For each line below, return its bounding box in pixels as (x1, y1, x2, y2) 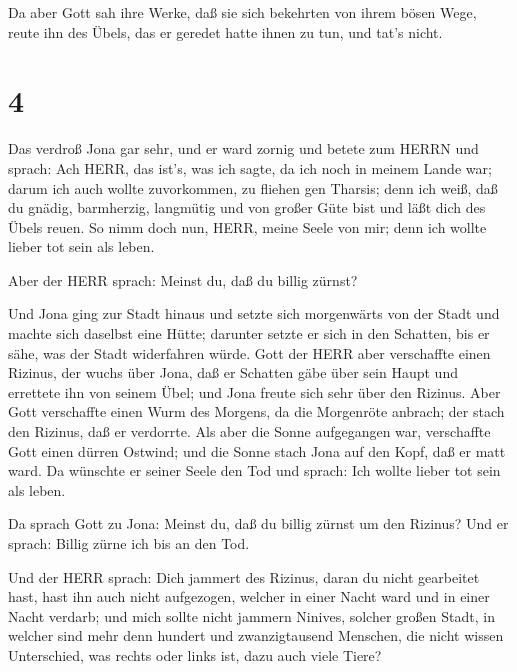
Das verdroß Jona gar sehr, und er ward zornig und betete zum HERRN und (8, 138, 479, 159)
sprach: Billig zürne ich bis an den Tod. (8, 533, 250, 553)
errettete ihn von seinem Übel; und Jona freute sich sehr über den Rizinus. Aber (8, 381, 501, 402)
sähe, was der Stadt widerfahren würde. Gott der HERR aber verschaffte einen (8, 342, 491, 363)
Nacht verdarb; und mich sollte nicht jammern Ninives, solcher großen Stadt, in (8, 605, 495, 626)
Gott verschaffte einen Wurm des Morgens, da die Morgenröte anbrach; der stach (8, 401, 505, 422)
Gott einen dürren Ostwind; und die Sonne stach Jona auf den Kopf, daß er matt (8, 440, 506, 461)
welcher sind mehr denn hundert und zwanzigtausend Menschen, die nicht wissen (8, 625, 504, 646)
